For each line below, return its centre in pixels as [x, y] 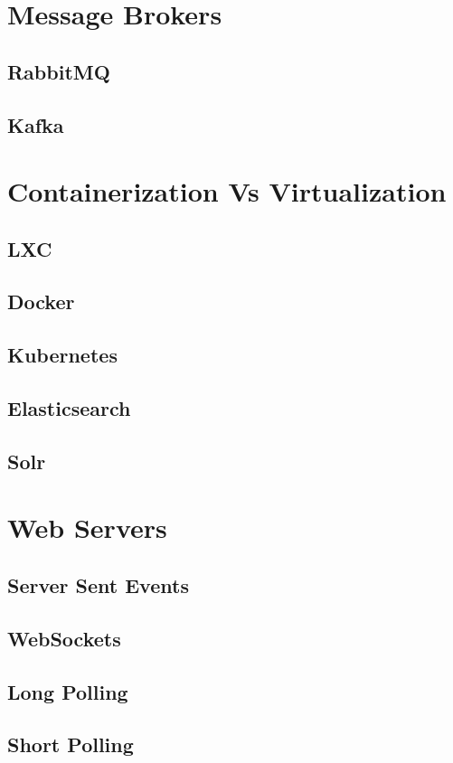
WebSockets [64, 638]
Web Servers [87, 528]
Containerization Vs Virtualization [227, 191]
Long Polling [68, 691]
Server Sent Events [98, 584]
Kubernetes [62, 355]
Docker [41, 301]
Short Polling [71, 744]
